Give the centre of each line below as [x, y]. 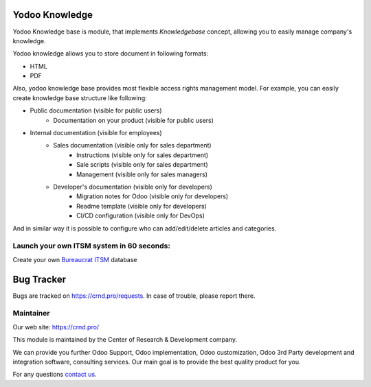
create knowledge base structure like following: [80, 98]
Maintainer [31, 314]
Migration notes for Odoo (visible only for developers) [153, 196]
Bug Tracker [40, 279]
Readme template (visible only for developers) [142, 206]
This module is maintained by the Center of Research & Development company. [125, 340]
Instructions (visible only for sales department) [143, 155]
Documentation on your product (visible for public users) [134, 120]
